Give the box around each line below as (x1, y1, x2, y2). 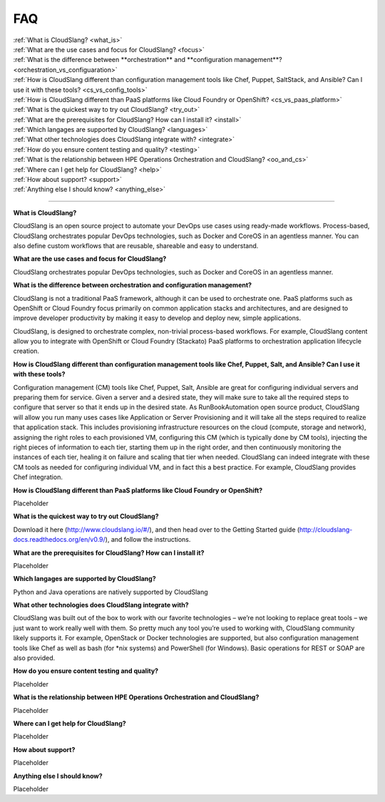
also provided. (13, 654, 56, 662)
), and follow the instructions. (105, 535, 191, 544)
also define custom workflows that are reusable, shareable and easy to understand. (13, 241, 259, 250)
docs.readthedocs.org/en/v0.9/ (13, 535, 106, 544)
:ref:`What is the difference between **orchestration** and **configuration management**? (13, 56, 282, 64)
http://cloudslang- (299, 525, 353, 534)
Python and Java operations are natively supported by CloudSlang (13, 587, 208, 596)
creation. (13, 346, 39, 356)
